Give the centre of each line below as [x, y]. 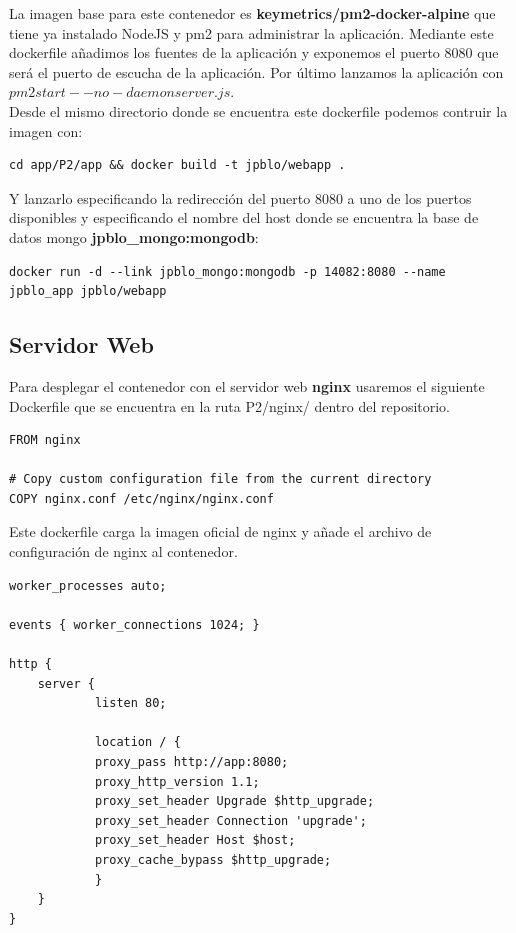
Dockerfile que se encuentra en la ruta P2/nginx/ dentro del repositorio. [230, 405]
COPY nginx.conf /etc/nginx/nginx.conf [141, 498]
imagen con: [46, 130]
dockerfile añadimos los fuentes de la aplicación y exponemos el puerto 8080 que [254, 52]
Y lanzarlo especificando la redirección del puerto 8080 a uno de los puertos [240, 197]
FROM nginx [45, 440]
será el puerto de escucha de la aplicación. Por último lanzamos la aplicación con [256, 71]
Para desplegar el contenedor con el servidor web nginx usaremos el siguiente [247, 385]
